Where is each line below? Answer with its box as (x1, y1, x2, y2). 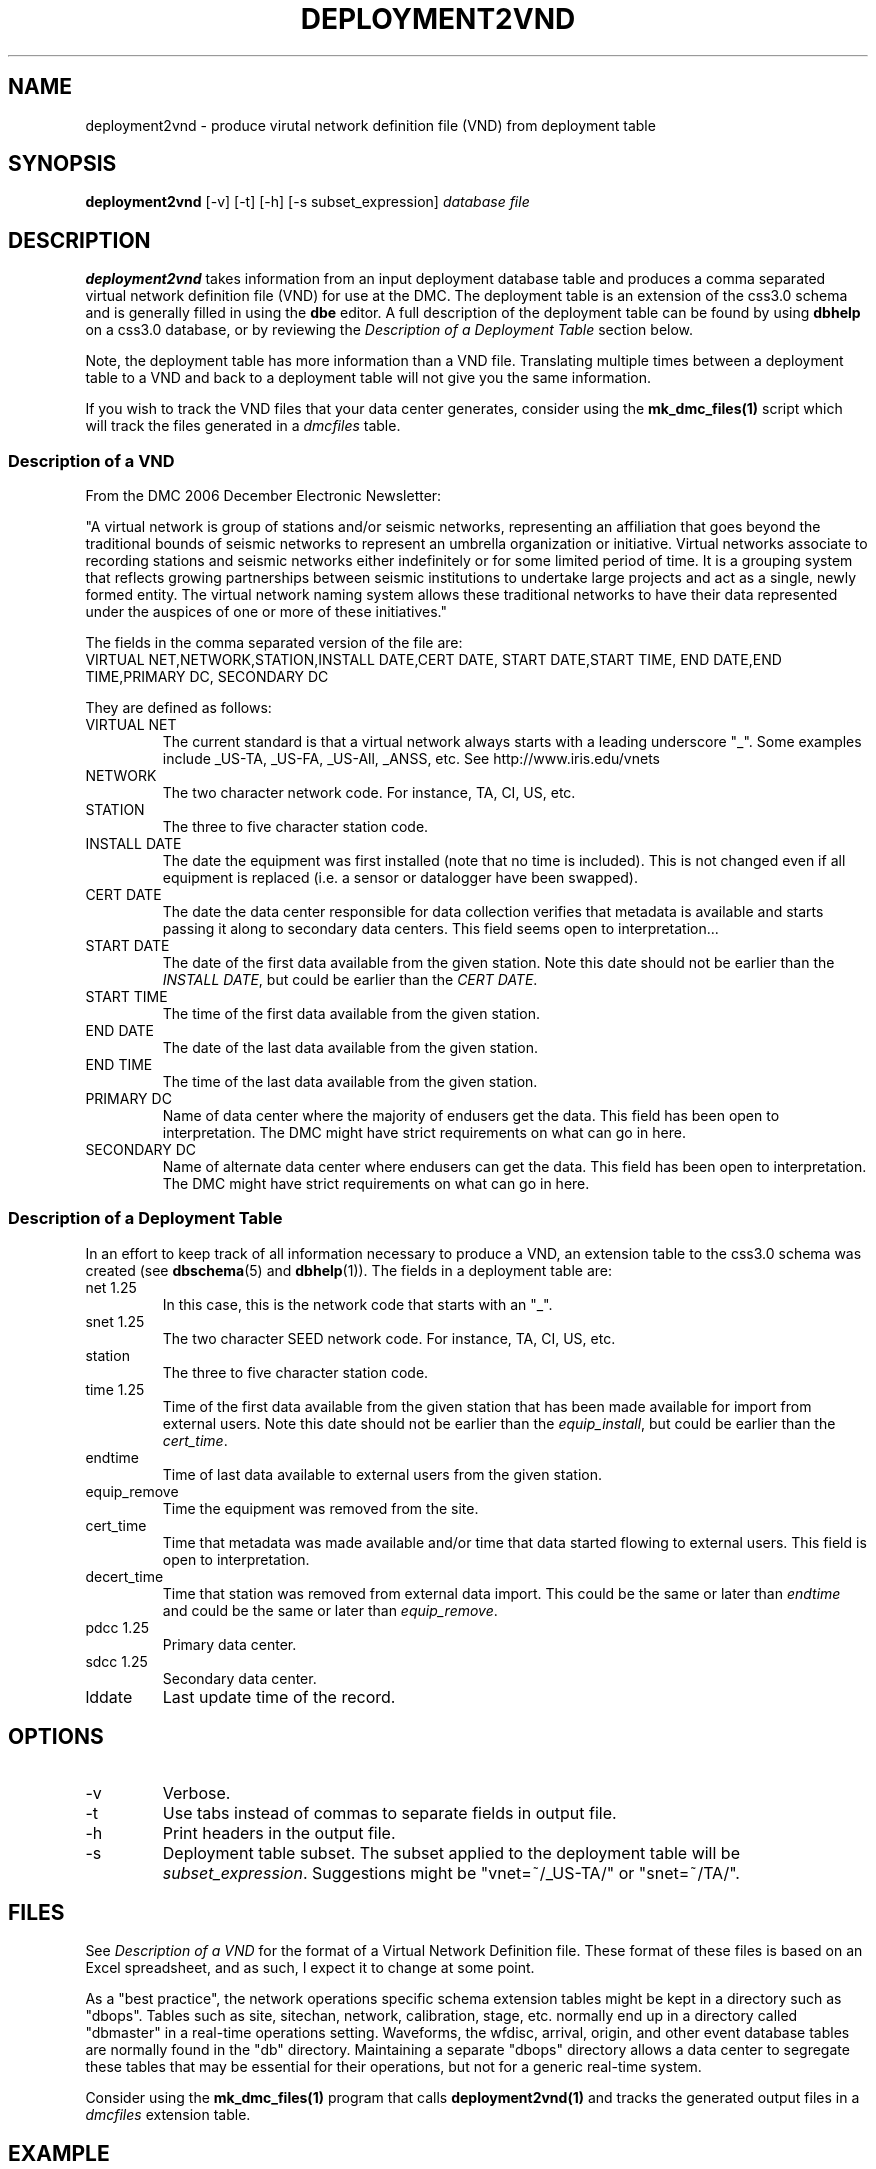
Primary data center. (162, 1635, 297, 1653)
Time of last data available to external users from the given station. (162, 1465, 602, 1483)
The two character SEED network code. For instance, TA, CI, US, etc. (162, 1329, 616, 1347)
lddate (85, 1686, 133, 1707)
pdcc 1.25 (85, 1618, 150, 1636)
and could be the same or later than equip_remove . (162, 1601, 498, 1619)
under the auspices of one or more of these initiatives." (85, 603, 447, 621)
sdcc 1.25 (85, 1652, 148, 1670)
